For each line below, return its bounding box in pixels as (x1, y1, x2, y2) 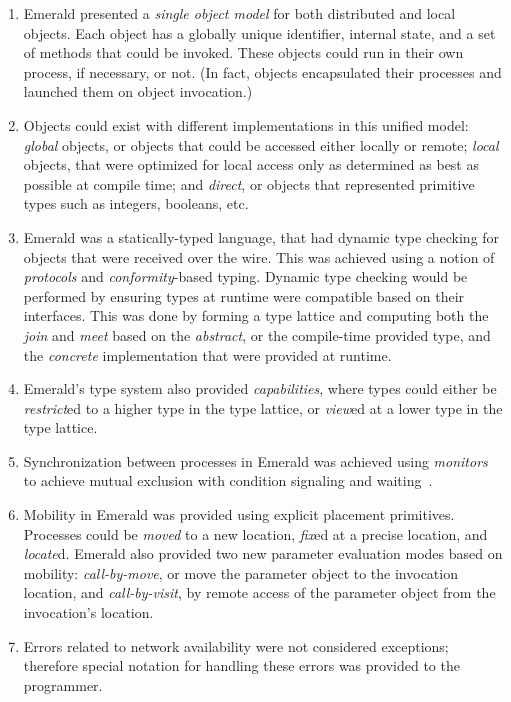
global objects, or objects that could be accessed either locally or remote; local (23, 134, 499, 155)
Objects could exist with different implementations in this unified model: (23, 114, 469, 135)
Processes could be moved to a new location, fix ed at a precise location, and (23, 523, 488, 544)
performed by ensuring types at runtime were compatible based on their (23, 285, 465, 306)
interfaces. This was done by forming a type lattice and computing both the (23, 305, 489, 326)
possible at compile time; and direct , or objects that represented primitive (23, 173, 475, 194)
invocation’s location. (23, 602, 154, 623)
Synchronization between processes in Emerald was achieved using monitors (23, 450, 488, 471)
